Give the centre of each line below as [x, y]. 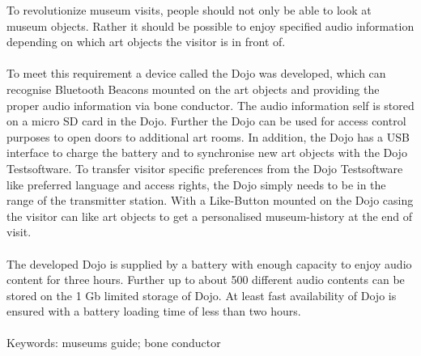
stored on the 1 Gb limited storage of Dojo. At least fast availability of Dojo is [202, 295]
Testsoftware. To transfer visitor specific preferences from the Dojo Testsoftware [205, 168]
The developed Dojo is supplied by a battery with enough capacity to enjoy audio [209, 263]
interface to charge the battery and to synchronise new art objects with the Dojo [207, 153]
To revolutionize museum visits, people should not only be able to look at [189, 10]
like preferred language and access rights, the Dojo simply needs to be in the [196, 184]
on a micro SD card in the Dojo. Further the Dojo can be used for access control [206, 121]
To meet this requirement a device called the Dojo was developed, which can [196, 73]
